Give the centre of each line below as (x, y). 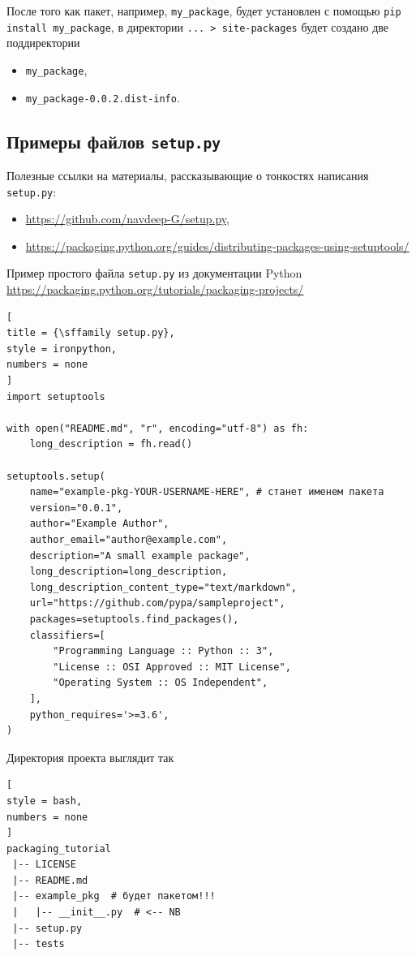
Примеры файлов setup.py (114, 141)
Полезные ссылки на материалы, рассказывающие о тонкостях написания (188, 175)
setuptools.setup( (56, 476)
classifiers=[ (67, 635)
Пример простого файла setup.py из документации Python (154, 273)
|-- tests (39, 944)
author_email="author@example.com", (129, 540)
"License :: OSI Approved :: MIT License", (172, 667)
